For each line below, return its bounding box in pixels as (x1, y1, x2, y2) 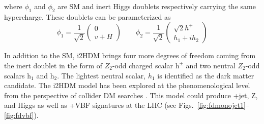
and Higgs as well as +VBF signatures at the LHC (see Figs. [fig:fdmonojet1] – (4, 100, 249, 110)
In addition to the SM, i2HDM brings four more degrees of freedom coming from (4, 50, 256, 61)
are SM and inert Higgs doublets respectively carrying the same (57, 1, 256, 11)
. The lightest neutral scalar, (57, 70, 146, 80)
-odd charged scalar (112, 60, 173, 70)
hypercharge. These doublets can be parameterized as (4, 11, 171, 22)
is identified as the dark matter (157, 70, 254, 80)
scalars (4, 70, 25, 80)
